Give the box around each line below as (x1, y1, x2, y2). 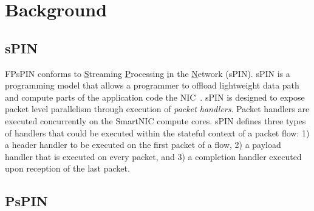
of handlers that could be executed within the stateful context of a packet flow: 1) (5, 126, 310, 139)
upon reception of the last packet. (5, 162, 130, 175)
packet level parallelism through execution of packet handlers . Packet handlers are (5, 102, 310, 115)
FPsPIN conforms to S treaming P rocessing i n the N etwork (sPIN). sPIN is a (5, 67, 290, 79)
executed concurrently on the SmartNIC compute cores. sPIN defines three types (5, 114, 306, 127)
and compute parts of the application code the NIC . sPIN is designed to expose (5, 90, 305, 103)
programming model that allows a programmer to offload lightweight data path (5, 79, 299, 92)
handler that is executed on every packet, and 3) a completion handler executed (5, 150, 302, 162)
